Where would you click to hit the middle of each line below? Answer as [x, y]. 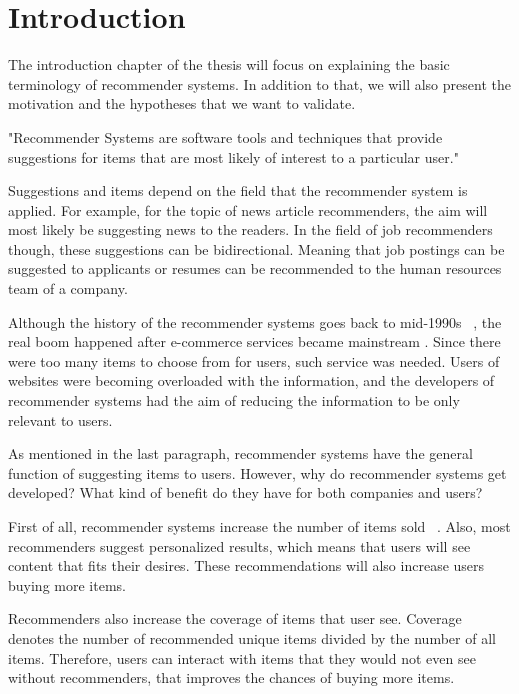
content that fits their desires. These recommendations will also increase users [246, 565]
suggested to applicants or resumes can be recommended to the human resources [255, 268]
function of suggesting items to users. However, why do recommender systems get [257, 472]
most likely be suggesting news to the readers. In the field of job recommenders [250, 229]
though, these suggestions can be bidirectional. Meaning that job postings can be [256, 248]
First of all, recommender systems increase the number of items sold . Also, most [259, 526]
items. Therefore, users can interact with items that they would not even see [242, 657]
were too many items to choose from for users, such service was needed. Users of [254, 360]
